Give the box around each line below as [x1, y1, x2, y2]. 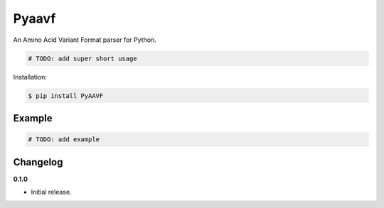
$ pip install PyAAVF [28, 92, 104, 99]
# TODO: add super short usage [28, 54, 138, 62]
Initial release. [31, 187, 72, 196]
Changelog [13, 156, 63, 168]
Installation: [13, 72, 48, 81]
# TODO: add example [28, 136, 100, 143]
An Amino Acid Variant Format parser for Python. [13, 35, 156, 44]
